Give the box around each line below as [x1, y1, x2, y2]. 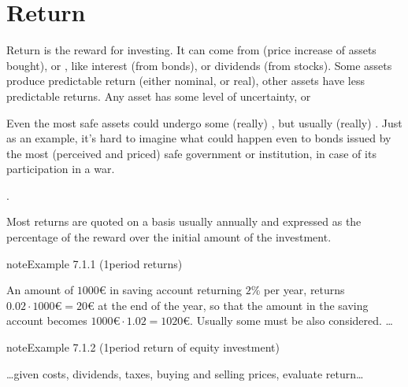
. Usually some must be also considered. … [190, 312, 393, 329]
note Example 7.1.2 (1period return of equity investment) [6, 339, 280, 356]
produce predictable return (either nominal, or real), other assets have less [6, 72, 365, 89]
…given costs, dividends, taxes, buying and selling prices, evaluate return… [6, 365, 364, 381]
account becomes [6, 312, 87, 329]
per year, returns [264, 282, 345, 298]
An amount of [6, 282, 74, 298]
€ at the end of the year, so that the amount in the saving [87, 297, 369, 313]
